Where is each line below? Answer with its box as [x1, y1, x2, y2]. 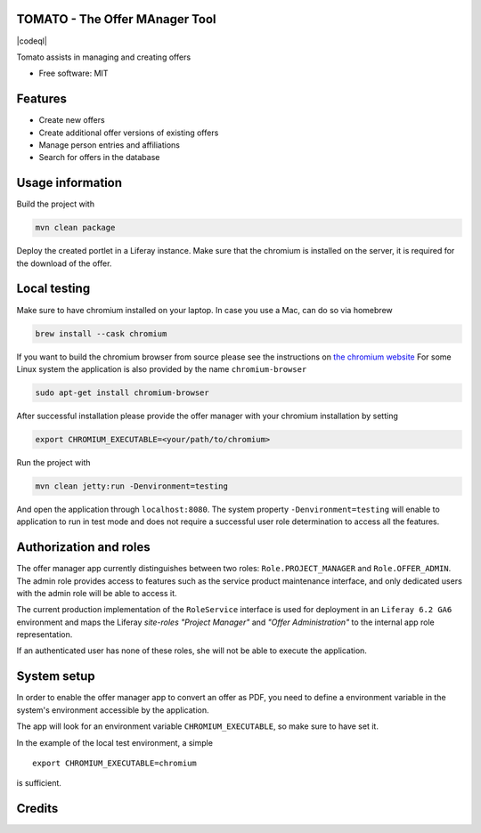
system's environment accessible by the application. [16, 704, 209, 716]
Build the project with [16, 198, 95, 209]
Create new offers [38, 115, 106, 125]
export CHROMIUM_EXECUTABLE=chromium [32, 757, 198, 768]
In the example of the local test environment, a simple [16, 737, 214, 748]
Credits [16, 801, 59, 816]
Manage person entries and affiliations [38, 139, 181, 150]
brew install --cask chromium [35, 328, 167, 338]
